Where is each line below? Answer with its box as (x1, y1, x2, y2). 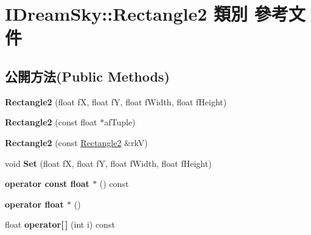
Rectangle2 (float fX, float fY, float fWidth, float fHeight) (5, 95, 227, 108)
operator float (5, 197, 64, 210)
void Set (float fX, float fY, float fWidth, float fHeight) (5, 156, 212, 169)
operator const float (5, 177, 89, 190)
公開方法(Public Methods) (5, 66, 170, 85)
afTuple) (104, 116, 136, 128)
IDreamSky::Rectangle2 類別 (5, 1, 248, 26)
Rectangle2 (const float (5, 116, 97, 128)
